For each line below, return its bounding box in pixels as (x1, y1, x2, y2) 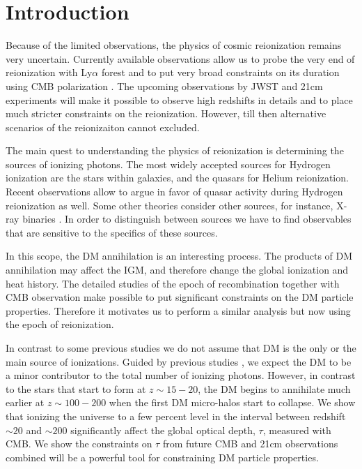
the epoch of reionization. (6, 317, 114, 332)
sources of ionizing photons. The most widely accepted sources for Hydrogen (6, 156, 331, 171)
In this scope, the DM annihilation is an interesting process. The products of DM (6, 248, 353, 263)
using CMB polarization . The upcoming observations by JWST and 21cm (6, 78, 323, 93)
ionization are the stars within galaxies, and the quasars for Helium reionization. (6, 170, 349, 185)
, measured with (262, 422, 331, 437)
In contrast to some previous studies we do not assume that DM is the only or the (6, 341, 356, 355)
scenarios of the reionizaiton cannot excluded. (6, 119, 200, 134)
